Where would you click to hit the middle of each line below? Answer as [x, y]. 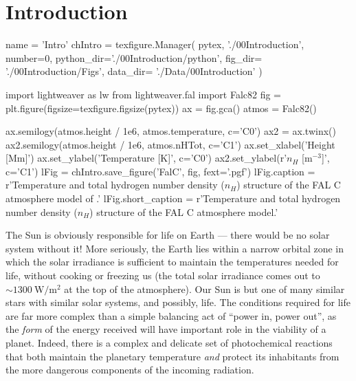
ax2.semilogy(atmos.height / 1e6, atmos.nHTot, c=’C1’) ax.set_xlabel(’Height [170, 144]
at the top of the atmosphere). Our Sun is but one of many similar [204, 289]
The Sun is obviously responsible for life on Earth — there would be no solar [168, 235]
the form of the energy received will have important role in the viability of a [166, 329]
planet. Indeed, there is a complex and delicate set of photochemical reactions [169, 342]
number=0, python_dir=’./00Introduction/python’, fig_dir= [134, 57]
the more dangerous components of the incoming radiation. [130, 370]
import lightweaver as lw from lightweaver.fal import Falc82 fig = [144, 94]
